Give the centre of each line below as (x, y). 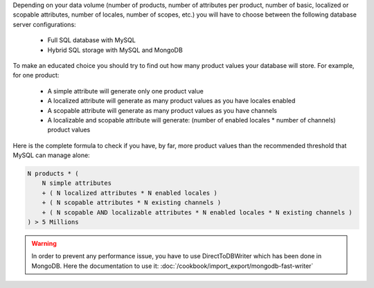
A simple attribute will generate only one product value (125, 91)
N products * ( (53, 174)
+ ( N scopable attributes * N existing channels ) (132, 203)
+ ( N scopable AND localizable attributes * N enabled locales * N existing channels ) (197, 212)
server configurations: (44, 24)
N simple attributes (77, 183)
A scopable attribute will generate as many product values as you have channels (162, 110)
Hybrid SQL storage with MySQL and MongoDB (115, 50)
